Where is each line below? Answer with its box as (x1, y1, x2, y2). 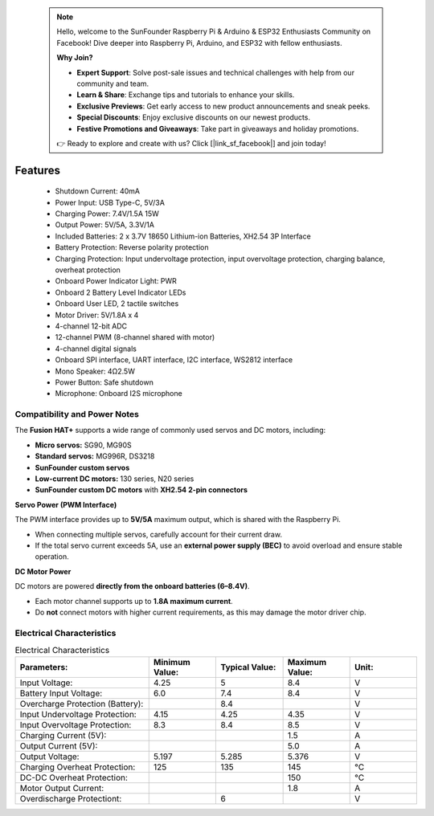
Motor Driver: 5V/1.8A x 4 (55, 310, 139, 320)
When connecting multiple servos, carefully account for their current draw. (35, 529, 283, 539)
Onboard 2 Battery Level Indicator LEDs (55, 288, 186, 297)
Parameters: (19, 662, 68, 673)
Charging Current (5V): (19, 730, 107, 741)
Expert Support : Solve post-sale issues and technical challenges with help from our (76, 67, 355, 77)
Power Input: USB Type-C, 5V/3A (55, 198, 165, 207)
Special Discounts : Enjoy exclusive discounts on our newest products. (76, 112, 311, 122)
